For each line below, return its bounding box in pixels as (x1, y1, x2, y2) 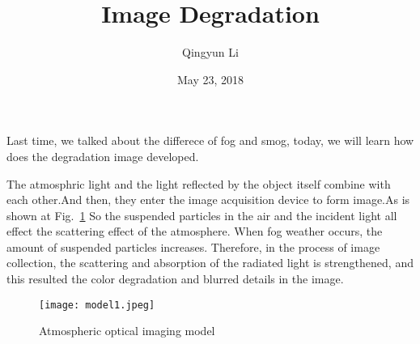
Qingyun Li (182, 44, 239, 61)
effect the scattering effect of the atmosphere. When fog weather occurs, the (6, 223, 383, 240)
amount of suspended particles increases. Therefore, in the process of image (6, 238, 380, 255)
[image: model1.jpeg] (39, 299, 155, 311)
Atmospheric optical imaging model (39, 322, 215, 339)
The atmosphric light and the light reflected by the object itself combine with (6, 175, 391, 192)
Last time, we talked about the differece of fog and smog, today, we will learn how (6, 132, 414, 149)
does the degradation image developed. (6, 147, 199, 164)
